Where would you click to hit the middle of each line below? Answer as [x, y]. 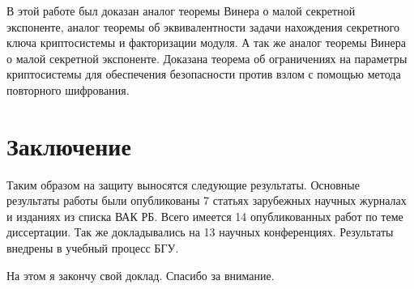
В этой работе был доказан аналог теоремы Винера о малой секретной [181, 11]
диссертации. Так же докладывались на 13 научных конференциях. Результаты [200, 232]
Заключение [69, 145]
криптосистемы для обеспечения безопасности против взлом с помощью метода [204, 74]
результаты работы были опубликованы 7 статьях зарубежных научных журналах [207, 200]
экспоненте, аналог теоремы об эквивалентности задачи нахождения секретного [203, 26]
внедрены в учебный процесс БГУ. [93, 248]
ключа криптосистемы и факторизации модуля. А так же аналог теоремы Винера [206, 42]
